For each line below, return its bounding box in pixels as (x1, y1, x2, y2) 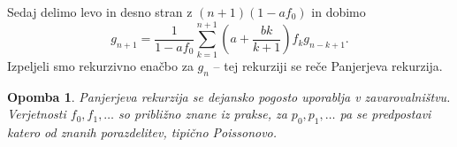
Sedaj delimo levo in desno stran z (7, 3, 193, 20)
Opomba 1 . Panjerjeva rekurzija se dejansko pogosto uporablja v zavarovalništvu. (7, 87, 451, 105)
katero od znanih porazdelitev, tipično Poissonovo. (7, 122, 278, 141)
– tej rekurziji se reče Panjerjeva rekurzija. (213, 56, 443, 74)
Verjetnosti (7, 104, 66, 123)
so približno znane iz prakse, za (118, 104, 287, 123)
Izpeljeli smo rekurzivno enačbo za (7, 56, 194, 74)
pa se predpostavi (339, 104, 431, 123)
